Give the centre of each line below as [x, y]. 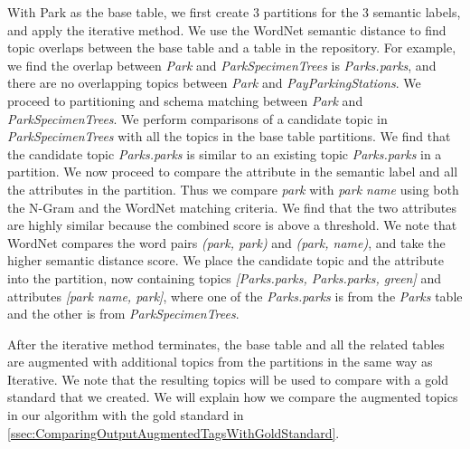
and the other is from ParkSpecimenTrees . [123, 314]
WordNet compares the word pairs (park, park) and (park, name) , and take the [226, 242]
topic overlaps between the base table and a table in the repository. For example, [232, 48]
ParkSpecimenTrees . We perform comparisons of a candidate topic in [197, 118]
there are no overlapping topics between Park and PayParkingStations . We [214, 83]
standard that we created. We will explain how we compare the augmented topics [233, 397]
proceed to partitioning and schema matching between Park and [185, 100]
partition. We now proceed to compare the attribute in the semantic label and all [233, 172]
